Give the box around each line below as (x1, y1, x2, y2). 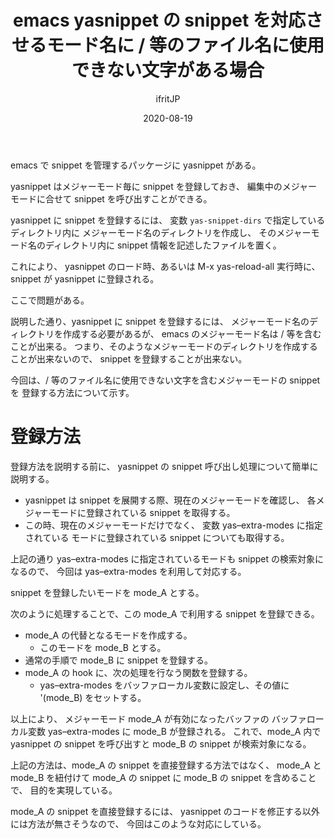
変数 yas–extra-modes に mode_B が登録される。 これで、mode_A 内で (27, 725, 322, 737)
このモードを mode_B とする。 (39, 641, 167, 653)
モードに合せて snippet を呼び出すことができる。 (10, 192, 213, 205)
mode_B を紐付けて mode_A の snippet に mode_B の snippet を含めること (10, 771, 317, 783)
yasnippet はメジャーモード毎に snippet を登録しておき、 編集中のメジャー (10, 180, 318, 192)
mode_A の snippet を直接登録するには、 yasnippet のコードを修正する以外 (10, 805, 320, 817)
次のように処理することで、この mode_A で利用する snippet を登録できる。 (10, 607, 320, 620)
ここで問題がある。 (10, 294, 90, 306)
